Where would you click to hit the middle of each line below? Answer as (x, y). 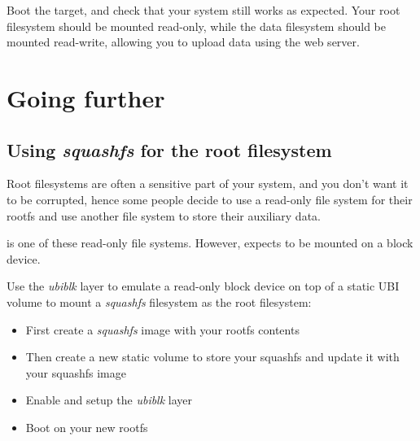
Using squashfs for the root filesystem (169, 149)
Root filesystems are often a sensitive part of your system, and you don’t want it (208, 183)
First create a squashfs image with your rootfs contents (162, 329)
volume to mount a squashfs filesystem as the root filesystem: (159, 301)
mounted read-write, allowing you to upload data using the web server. (183, 42)
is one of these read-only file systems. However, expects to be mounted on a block (210, 243)
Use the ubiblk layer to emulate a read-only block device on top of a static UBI (203, 286)
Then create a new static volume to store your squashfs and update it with (212, 357)
